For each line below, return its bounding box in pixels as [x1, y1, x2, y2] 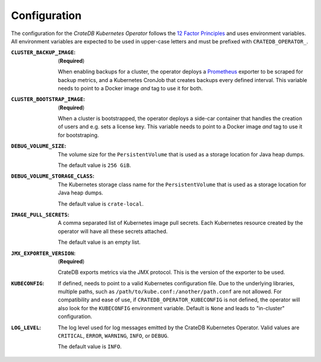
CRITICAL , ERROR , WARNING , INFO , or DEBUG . [58, 332, 169, 339]
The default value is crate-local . [58, 200, 144, 207]
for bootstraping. [58, 131, 99, 138]
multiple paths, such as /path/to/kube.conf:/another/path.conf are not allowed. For [58, 288, 282, 295]
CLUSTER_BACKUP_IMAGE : [11, 49, 76, 56]
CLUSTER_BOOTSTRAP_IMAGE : [11, 96, 86, 103]
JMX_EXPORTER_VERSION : [11, 250, 76, 257]
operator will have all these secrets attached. [58, 228, 168, 235]
